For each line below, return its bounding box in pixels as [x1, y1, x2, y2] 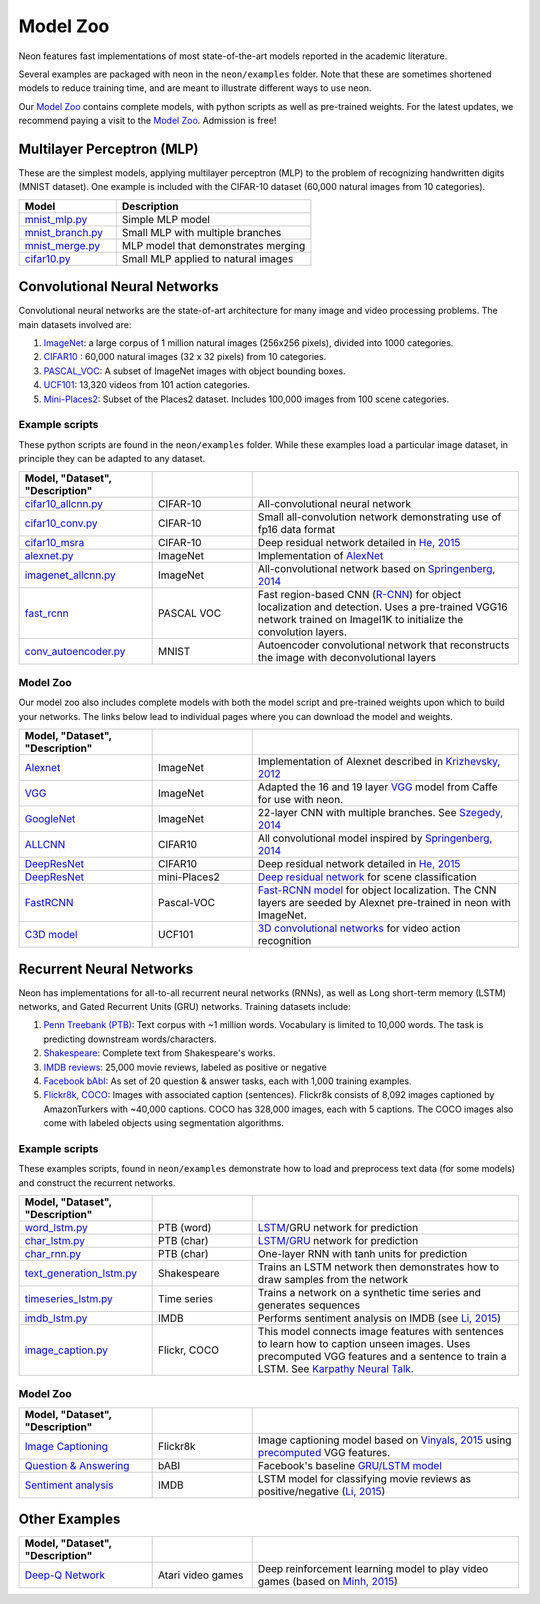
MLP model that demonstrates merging [121, 238, 306, 252]
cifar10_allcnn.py [24, 496, 104, 510]
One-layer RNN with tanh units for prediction [257, 1247, 468, 1261]
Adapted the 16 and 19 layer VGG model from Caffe [257, 780, 498, 794]
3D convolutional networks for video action [257, 921, 461, 935]
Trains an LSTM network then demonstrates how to [257, 1260, 500, 1274]
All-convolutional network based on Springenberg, [257, 561, 496, 575]
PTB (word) [158, 1221, 212, 1235]
